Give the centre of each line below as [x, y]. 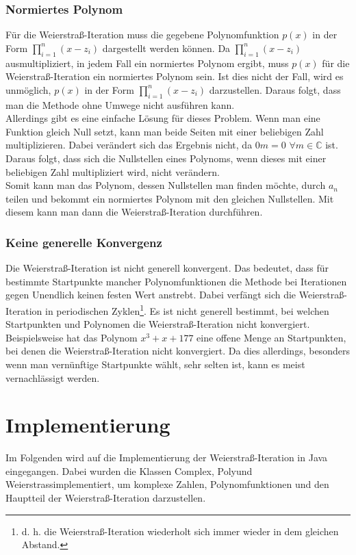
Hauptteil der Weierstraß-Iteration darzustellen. [106, 498]
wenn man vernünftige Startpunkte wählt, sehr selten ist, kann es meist [155, 364]
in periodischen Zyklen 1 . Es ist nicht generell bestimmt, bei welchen [187, 309]
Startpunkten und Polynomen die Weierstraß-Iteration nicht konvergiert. [158, 324]
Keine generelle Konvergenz [84, 242]
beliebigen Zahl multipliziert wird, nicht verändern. [113, 171]
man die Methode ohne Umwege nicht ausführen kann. [120, 104]
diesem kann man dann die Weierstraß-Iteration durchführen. [134, 212]
